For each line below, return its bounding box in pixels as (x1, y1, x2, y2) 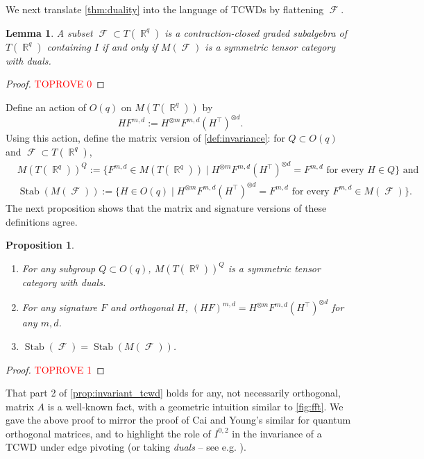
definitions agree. (6, 214, 78, 228)
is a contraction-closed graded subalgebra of (164, 25, 348, 40)
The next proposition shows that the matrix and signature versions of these (6, 200, 327, 215)
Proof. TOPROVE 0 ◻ (6, 76, 105, 91)
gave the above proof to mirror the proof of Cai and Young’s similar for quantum (6, 412, 351, 427)
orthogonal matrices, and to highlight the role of (6, 426, 211, 440)
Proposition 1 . (6, 237, 74, 252)
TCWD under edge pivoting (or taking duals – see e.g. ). (6, 440, 246, 454)
